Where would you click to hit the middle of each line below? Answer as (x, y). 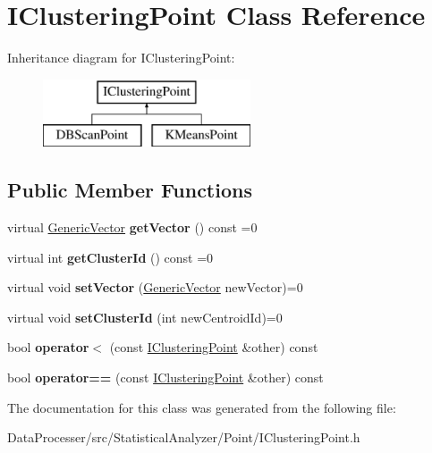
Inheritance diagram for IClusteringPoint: (121, 58)
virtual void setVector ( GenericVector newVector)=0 (155, 287)
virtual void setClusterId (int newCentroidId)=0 (145, 317)
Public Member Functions (130, 190)
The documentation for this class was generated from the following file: (202, 407)
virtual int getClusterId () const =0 (110, 257)
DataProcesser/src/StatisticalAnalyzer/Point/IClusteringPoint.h (184, 437)
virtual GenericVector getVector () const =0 (132, 227)
